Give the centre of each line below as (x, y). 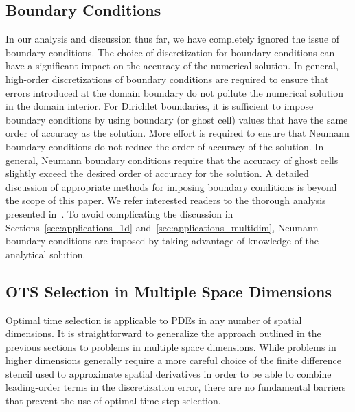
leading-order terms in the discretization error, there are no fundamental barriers (176, 387)
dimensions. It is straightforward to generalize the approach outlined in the (163, 333)
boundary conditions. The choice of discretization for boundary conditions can (170, 52)
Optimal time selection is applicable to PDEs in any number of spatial (154, 320)
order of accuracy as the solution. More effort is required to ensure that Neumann (177, 133)
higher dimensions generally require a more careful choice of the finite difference (173, 360)
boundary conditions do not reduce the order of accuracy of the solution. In (165, 146)
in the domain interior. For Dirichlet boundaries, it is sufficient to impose (160, 106)
